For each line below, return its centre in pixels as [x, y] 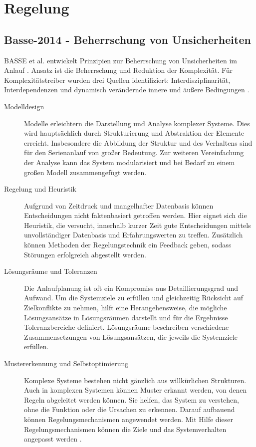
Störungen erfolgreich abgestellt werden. [85, 254]
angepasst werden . [53, 439]
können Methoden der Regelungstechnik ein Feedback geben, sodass [128, 245]
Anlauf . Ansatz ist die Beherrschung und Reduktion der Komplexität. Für [119, 70]
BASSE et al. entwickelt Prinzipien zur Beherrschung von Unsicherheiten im [121, 60]
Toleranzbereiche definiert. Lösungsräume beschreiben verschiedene [127, 327]
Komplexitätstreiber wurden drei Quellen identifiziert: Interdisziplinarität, [117, 80]
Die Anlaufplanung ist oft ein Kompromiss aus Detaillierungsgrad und [131, 288]
